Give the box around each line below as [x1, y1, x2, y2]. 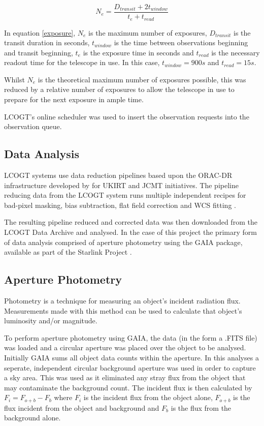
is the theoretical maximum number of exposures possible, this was [38, 74, 246, 84]
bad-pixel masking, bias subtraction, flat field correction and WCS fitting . [4, 199, 236, 210]
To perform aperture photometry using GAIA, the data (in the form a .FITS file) [4, 332, 257, 343]
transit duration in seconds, [4, 37, 90, 48]
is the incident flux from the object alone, [83, 392, 213, 403]
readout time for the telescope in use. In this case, [4, 57, 160, 68]
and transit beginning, [4, 47, 73, 57]
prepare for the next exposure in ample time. [4, 94, 144, 105]
